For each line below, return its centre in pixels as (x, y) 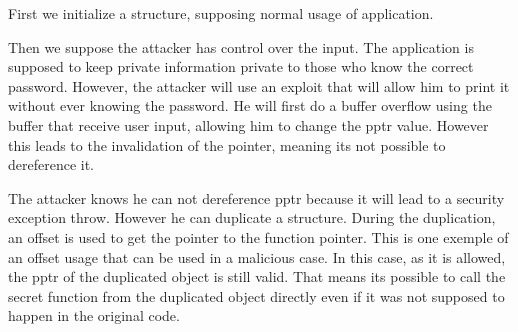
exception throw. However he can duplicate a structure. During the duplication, (252, 217)
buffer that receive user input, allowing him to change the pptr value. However (248, 124)
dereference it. (51, 164)
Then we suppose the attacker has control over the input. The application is (241, 46)
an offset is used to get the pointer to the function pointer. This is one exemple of (258, 236)
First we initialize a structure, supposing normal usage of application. (221, 13)
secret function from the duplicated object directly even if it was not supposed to (256, 295)
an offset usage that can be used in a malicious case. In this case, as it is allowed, (257, 256)
